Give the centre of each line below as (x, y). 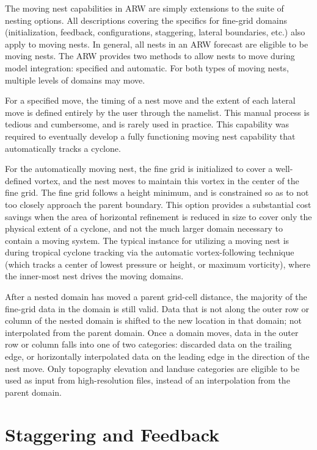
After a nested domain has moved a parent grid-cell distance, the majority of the (156, 297)
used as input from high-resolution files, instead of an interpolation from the (148, 380)
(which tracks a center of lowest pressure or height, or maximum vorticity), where (158, 264)
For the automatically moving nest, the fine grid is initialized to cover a (139, 169)
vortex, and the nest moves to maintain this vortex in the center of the (167, 180)
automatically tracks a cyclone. (63, 148)
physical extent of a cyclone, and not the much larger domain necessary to (144, 228)
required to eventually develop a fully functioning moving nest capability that (150, 136)
